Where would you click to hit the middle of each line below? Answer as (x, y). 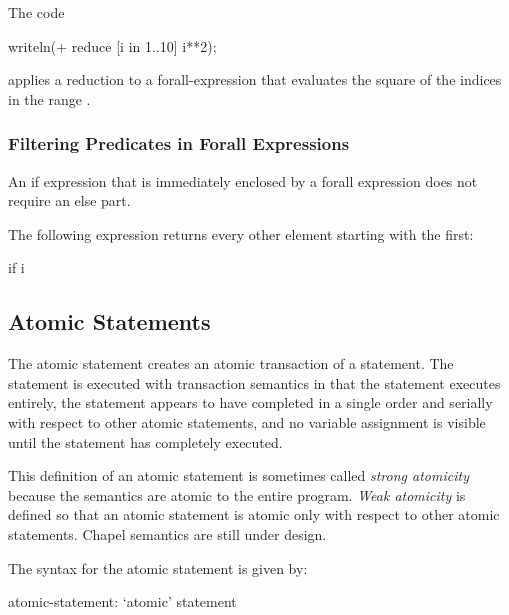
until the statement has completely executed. (145, 441)
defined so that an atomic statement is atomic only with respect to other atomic (254, 514)
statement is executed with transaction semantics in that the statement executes (254, 382)
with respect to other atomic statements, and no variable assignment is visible (247, 421)
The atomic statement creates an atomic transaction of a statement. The (231, 363)
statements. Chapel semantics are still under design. (167, 533)
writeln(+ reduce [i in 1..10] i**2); (112, 45)
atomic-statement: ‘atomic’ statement (122, 601)
